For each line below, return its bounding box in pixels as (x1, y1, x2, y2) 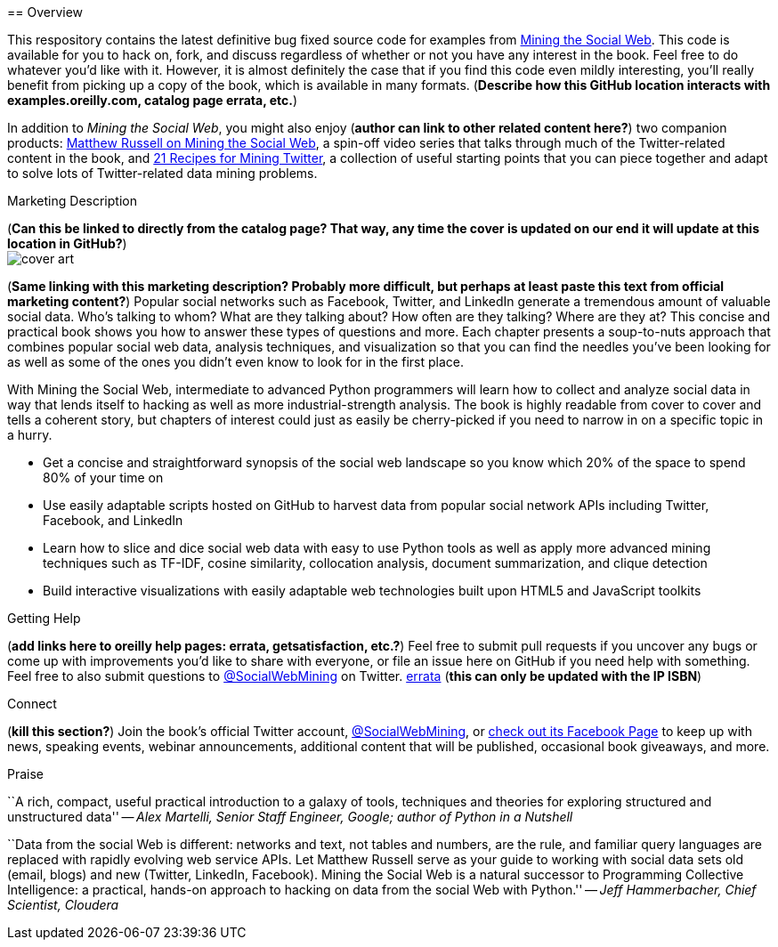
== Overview (7, 4, 84, 20)
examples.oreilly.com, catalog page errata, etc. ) (7, 93, 298, 108)
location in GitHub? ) (7, 236, 127, 251)
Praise (7, 766, 45, 781)
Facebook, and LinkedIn (43, 513, 183, 528)
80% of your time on (43, 470, 164, 485)
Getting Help (7, 611, 81, 626)
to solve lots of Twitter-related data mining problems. (7, 166, 318, 181)
